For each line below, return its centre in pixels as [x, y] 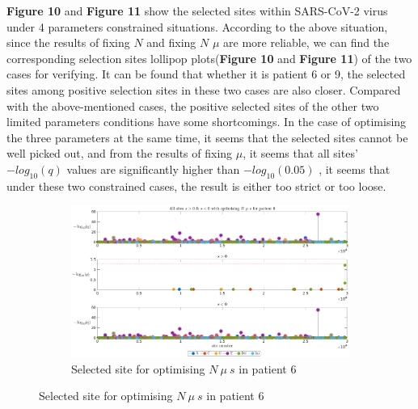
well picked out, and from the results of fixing [120, 153]
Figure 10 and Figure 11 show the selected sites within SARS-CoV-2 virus [197, 11]
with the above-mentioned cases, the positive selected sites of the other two [193, 105]
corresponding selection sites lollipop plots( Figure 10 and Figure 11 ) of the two [209, 58]
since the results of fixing [68, 42]
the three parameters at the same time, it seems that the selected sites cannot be [207, 137]
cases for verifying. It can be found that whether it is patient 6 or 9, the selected [206, 74]
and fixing [171, 42]
